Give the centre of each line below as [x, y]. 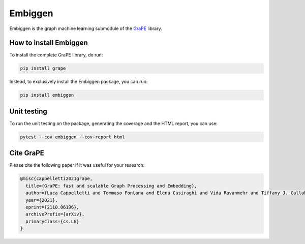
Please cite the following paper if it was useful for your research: [77, 165]
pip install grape [43, 68]
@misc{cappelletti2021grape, [56, 179]
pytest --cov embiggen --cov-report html [72, 137]
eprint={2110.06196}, [53, 207]
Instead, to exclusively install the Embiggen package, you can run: [79, 82]
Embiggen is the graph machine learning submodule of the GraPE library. [86, 28]
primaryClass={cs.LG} [53, 221]
